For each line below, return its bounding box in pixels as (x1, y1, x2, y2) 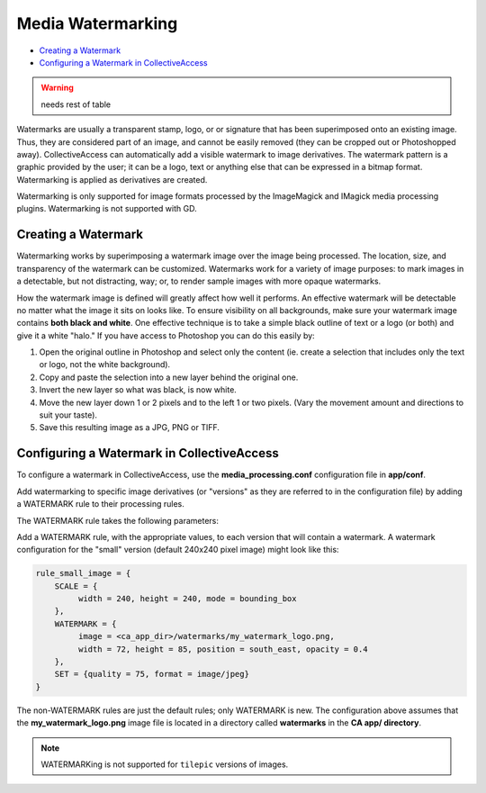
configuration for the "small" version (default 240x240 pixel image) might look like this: (16, 545, 339, 555)
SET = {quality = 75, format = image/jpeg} (54, 669, 249, 680)
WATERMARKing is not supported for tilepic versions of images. (40, 759, 289, 770)
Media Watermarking (16, 14, 178, 33)
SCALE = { (54, 581, 98, 591)
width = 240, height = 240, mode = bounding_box (77, 594, 297, 604)
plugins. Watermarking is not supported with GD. (16, 203, 197, 214)
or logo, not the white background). (39, 359, 171, 370)
